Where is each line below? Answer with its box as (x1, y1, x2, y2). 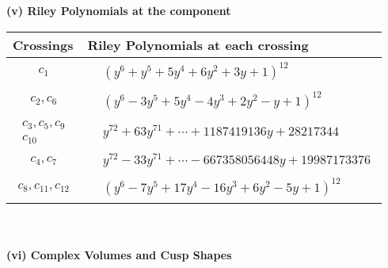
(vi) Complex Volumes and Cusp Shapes (6, 246, 232, 262)
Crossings (13, 35, 74, 54)
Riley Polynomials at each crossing (87, 35, 309, 54)
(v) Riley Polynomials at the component (6, 2, 231, 18)
